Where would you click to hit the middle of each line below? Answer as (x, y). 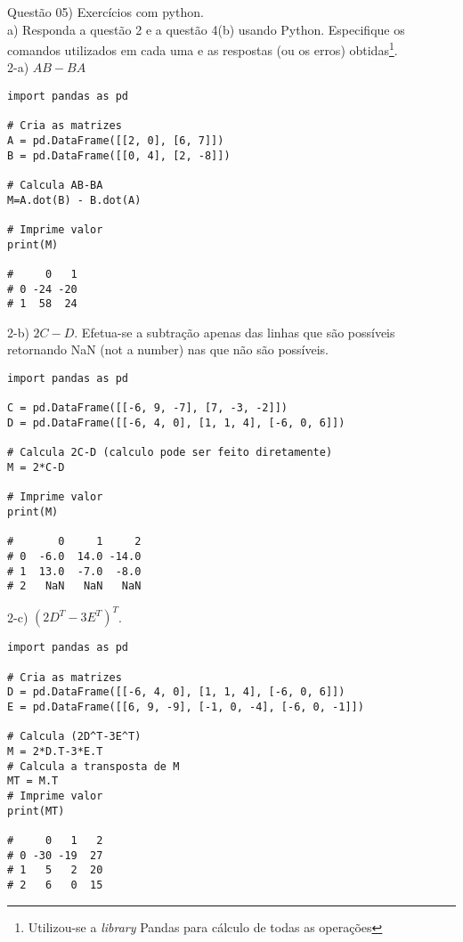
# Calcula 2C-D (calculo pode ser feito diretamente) (170, 453)
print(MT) (36, 811)
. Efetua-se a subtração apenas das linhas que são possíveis (235, 332)
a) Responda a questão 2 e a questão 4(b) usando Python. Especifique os (206, 29)
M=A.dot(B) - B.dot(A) (74, 200)
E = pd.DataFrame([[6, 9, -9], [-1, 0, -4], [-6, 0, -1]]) (186, 707)
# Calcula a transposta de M (93, 766)
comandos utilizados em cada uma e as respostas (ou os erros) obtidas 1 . (203, 49)
